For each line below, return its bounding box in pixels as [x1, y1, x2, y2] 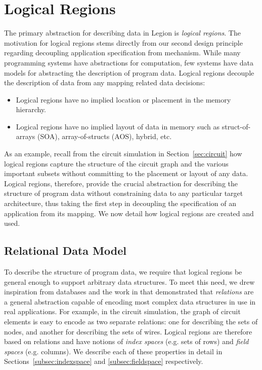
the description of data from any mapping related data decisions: [4, 77, 205, 88]
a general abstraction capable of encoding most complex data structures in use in [4, 296, 256, 307]
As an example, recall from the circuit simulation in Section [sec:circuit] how [4, 148, 242, 159]
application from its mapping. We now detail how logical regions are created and [4, 208, 254, 218]
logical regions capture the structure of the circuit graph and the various [4, 158, 229, 169]
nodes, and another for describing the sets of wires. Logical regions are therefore [4, 326, 252, 337]
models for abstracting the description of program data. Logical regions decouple [4, 67, 254, 78]
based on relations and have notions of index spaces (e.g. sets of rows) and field [4, 336, 249, 347]
